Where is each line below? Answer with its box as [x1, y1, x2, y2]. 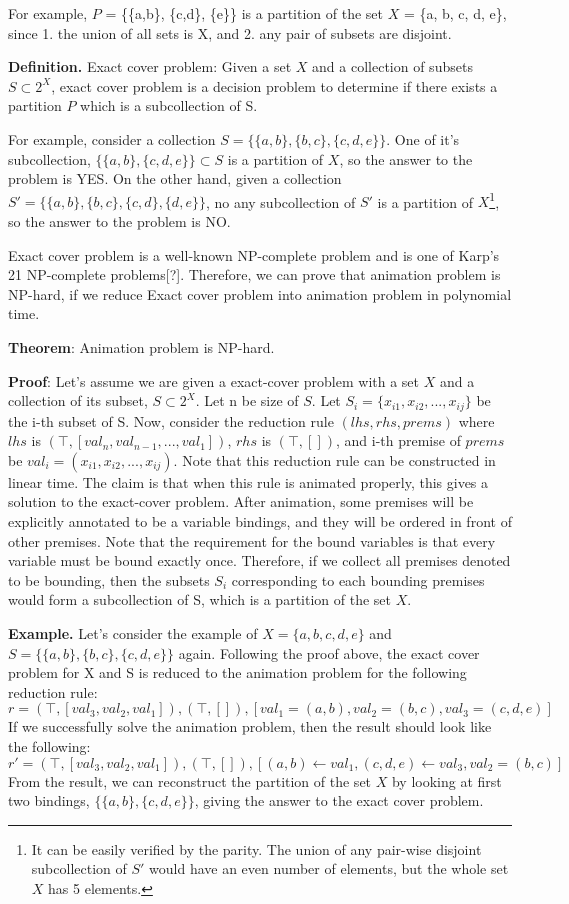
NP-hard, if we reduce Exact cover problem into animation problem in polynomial [8, 283, 512, 304]
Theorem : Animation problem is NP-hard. [8, 336, 275, 357]
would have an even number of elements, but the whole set [149, 858, 509, 879]
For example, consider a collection [8, 128, 216, 149]
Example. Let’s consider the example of [8, 622, 258, 643]
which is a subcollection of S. [80, 95, 258, 116]
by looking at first [391, 770, 502, 791]
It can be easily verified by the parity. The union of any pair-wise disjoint [31, 838, 482, 859]
